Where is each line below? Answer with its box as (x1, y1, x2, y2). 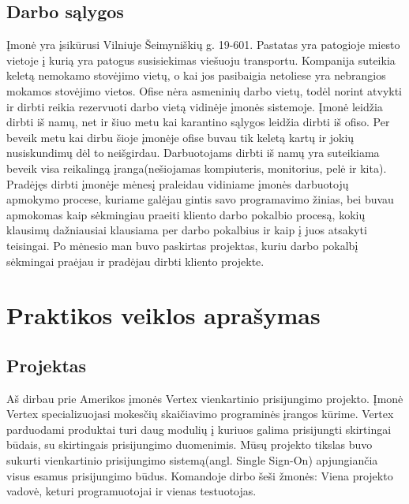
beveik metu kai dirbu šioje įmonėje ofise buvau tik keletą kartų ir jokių (6, 129, 355, 145)
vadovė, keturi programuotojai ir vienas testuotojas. (6, 483, 257, 499)
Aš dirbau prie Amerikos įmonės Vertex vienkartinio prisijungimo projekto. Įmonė (6, 390, 403, 406)
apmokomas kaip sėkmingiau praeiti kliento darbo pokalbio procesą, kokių (6, 206, 366, 222)
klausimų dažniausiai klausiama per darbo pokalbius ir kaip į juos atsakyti (6, 222, 367, 238)
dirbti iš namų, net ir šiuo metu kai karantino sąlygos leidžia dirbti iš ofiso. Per (6, 114, 390, 130)
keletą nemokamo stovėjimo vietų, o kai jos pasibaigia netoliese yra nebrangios (6, 67, 386, 84)
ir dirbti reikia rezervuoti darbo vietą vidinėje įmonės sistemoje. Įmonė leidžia (6, 98, 383, 114)
